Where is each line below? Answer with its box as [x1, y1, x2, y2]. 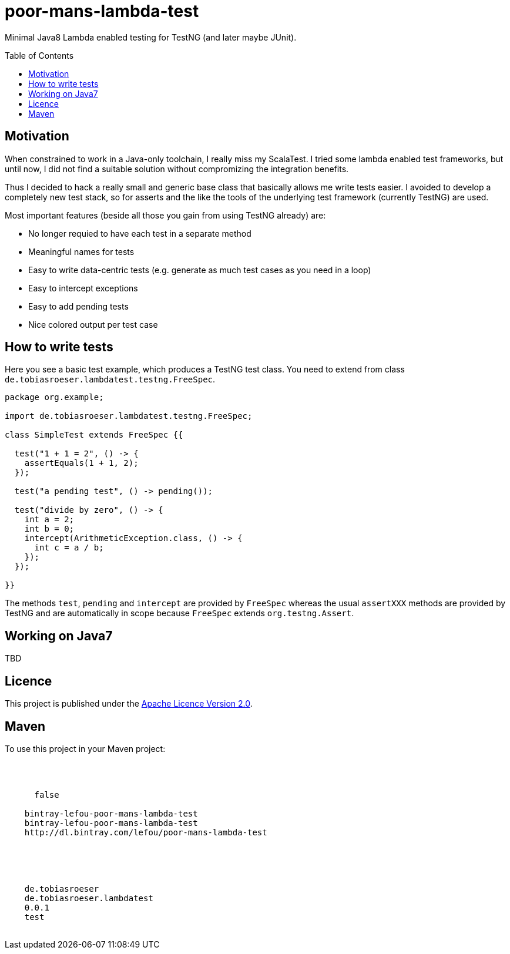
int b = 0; [24, 524, 75, 534]
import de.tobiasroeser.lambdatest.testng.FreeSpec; [5, 411, 253, 421]
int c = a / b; [34, 543, 104, 553]
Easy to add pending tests [28, 301, 129, 311]
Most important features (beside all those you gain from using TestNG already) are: [5, 210, 326, 220]
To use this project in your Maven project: [5, 743, 166, 754]
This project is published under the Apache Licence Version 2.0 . [5, 698, 253, 709]
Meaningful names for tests [28, 246, 135, 257]
